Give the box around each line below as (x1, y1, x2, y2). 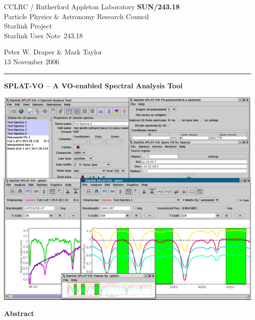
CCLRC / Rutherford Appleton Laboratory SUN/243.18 (4, 1, 180, 11)
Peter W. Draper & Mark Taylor (4, 47, 102, 57)
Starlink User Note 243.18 (4, 30, 83, 40)
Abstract (4, 308, 34, 319)
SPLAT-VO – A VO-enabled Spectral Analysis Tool (4, 80, 183, 90)
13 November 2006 (4, 56, 59, 66)
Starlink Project (4, 21, 52, 31)
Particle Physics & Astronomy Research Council (4, 11, 149, 21)
